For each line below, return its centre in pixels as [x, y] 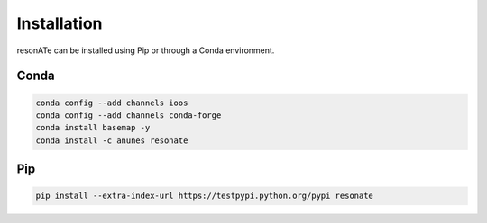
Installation [60, 23]
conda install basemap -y [93, 128]
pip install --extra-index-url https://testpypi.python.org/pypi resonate [205, 196]
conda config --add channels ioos [112, 103]
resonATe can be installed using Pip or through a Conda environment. [146, 50]
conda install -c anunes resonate [112, 140]
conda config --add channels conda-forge [129, 115]
